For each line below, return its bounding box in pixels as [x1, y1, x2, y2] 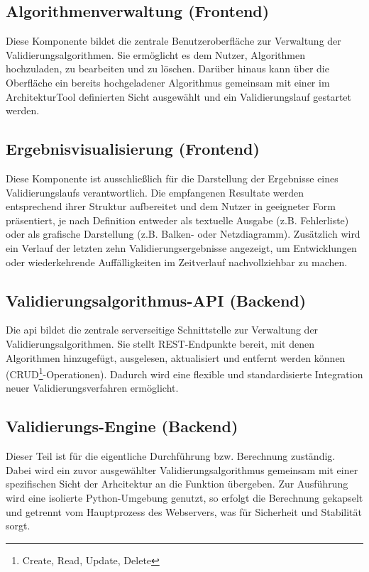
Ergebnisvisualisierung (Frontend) [6, 138, 260, 160]
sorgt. [6, 518, 31, 533]
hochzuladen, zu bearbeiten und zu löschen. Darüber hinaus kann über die [6, 61, 329, 76]
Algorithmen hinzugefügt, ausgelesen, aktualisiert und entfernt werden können [6, 350, 346, 365]
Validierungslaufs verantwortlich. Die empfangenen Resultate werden [6, 185, 304, 199]
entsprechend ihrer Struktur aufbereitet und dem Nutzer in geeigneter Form [6, 199, 336, 214]
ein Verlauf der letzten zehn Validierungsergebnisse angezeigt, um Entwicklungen [6, 240, 357, 255]
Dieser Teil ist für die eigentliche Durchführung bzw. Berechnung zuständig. [6, 449, 336, 463]
